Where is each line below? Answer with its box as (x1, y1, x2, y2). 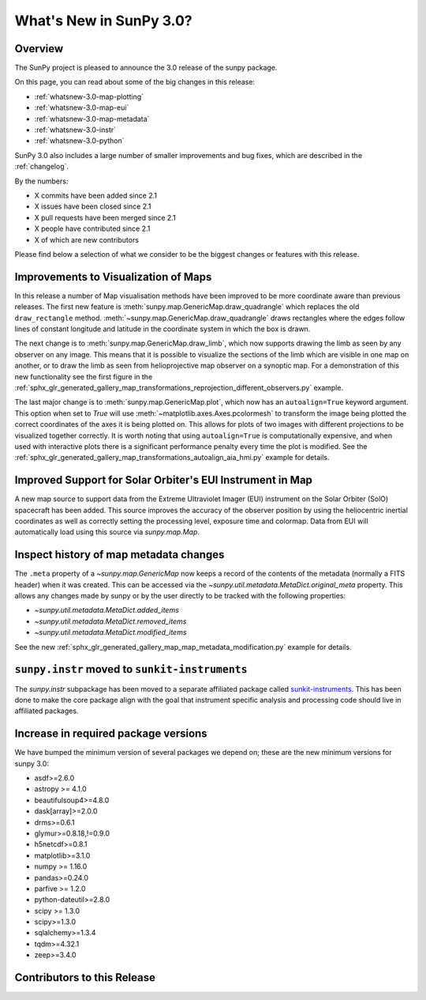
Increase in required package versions (14, 727, 208, 741)
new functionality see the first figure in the (14, 372, 153, 381)
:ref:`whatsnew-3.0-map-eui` (34, 103, 129, 112)
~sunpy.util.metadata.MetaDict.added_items (34, 606, 179, 615)
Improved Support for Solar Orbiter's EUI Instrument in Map (14, 474, 313, 487)
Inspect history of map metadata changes (14, 548, 225, 561)
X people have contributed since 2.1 (34, 224, 151, 233)
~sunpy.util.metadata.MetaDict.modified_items (34, 628, 187, 637)
